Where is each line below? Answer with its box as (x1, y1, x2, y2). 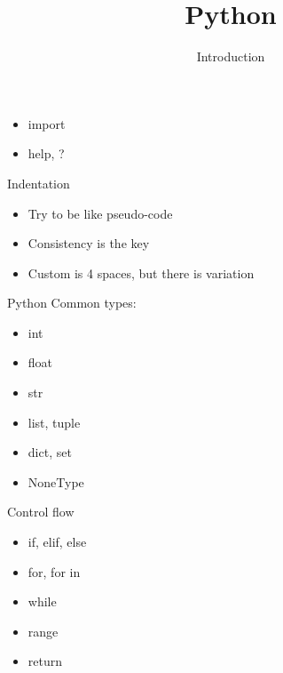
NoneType (28, 472, 84, 491)
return (28, 652, 63, 670)
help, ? (28, 144, 65, 163)
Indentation (7, 173, 70, 192)
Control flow (7, 502, 75, 521)
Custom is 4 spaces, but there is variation (28, 263, 255, 282)
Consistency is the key (28, 234, 150, 252)
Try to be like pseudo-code (28, 204, 173, 222)
